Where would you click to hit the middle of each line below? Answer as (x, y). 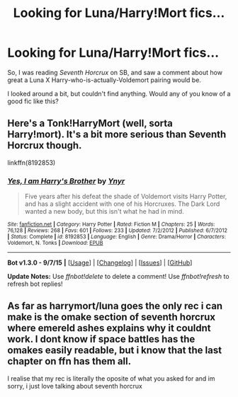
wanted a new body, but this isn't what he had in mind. (104, 212)
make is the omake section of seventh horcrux (112, 317)
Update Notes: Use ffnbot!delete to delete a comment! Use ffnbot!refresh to (118, 277)
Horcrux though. (45, 145)
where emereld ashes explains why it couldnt (109, 328)
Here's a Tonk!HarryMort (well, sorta (90, 123)
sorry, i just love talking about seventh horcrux (75, 386)
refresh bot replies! (35, 284)
